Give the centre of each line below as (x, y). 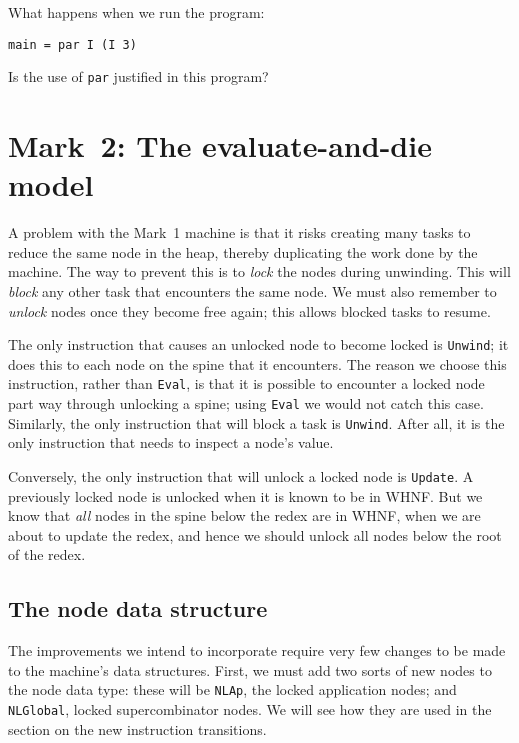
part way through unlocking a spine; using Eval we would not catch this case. (246, 403)
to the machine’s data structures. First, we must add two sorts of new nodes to (250, 669)
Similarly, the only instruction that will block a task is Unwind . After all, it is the (256, 422)
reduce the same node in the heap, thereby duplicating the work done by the (243, 251)
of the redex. (47, 554)
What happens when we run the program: (136, 12)
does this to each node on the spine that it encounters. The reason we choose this (257, 363)
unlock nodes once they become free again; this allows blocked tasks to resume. (249, 310)
